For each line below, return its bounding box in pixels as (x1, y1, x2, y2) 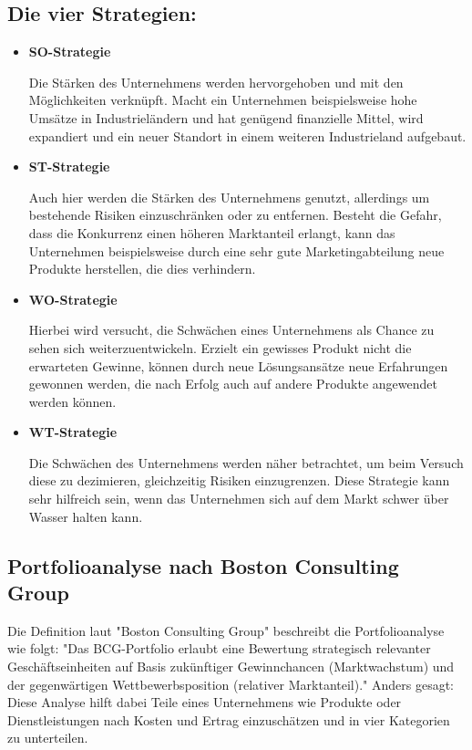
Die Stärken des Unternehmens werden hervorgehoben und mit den (28, 72, 404, 91)
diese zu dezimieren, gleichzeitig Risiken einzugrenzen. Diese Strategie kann (28, 471, 450, 490)
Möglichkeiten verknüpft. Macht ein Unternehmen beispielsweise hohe (28, 90, 417, 109)
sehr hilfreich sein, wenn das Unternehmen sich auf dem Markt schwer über (28, 489, 449, 508)
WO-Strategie (28, 289, 118, 308)
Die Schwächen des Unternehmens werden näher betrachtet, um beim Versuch (28, 453, 464, 472)
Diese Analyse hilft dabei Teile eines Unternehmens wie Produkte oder (7, 693, 402, 712)
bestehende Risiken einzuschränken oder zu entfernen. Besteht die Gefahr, (28, 205, 442, 224)
